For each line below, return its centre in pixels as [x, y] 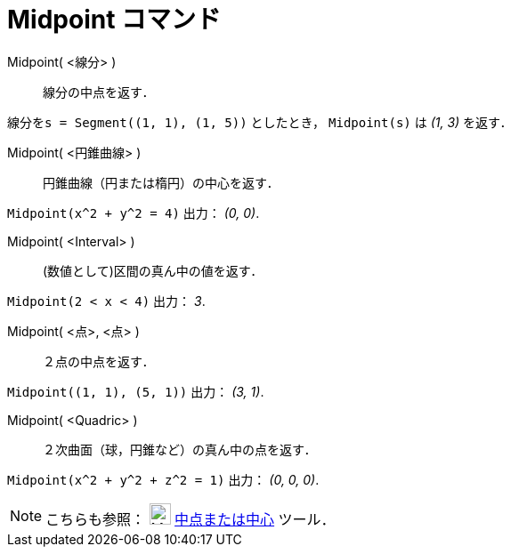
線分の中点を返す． [99, 92]
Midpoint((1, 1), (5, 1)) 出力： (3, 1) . [136, 391]
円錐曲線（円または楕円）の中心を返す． [161, 182]
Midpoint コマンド [114, 20]
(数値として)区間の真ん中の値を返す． [153, 270]
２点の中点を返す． [99, 361]
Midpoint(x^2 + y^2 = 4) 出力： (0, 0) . [134, 213]
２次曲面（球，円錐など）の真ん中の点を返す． [180, 449]
